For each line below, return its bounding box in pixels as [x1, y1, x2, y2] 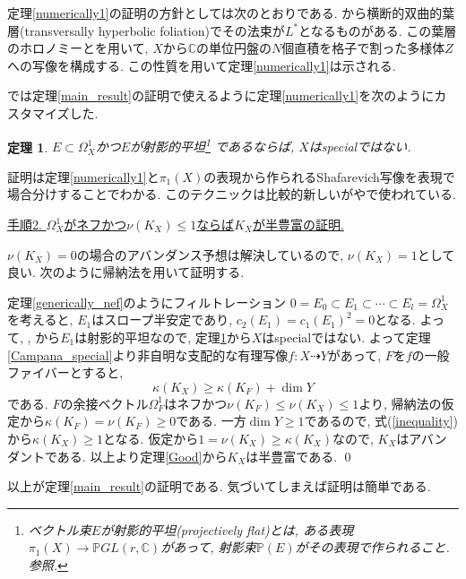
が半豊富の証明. [252, 215, 344, 233]
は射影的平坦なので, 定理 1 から [74, 327, 252, 346]
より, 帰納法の [358, 393, 442, 412]
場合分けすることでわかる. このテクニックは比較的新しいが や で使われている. [7, 185, 456, 203]
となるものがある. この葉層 [298, 21, 457, 39]
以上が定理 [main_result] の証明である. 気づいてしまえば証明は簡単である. [7, 477, 431, 496]
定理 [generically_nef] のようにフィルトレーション [7, 292, 287, 311]
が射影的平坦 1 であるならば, [130, 134, 295, 156]
